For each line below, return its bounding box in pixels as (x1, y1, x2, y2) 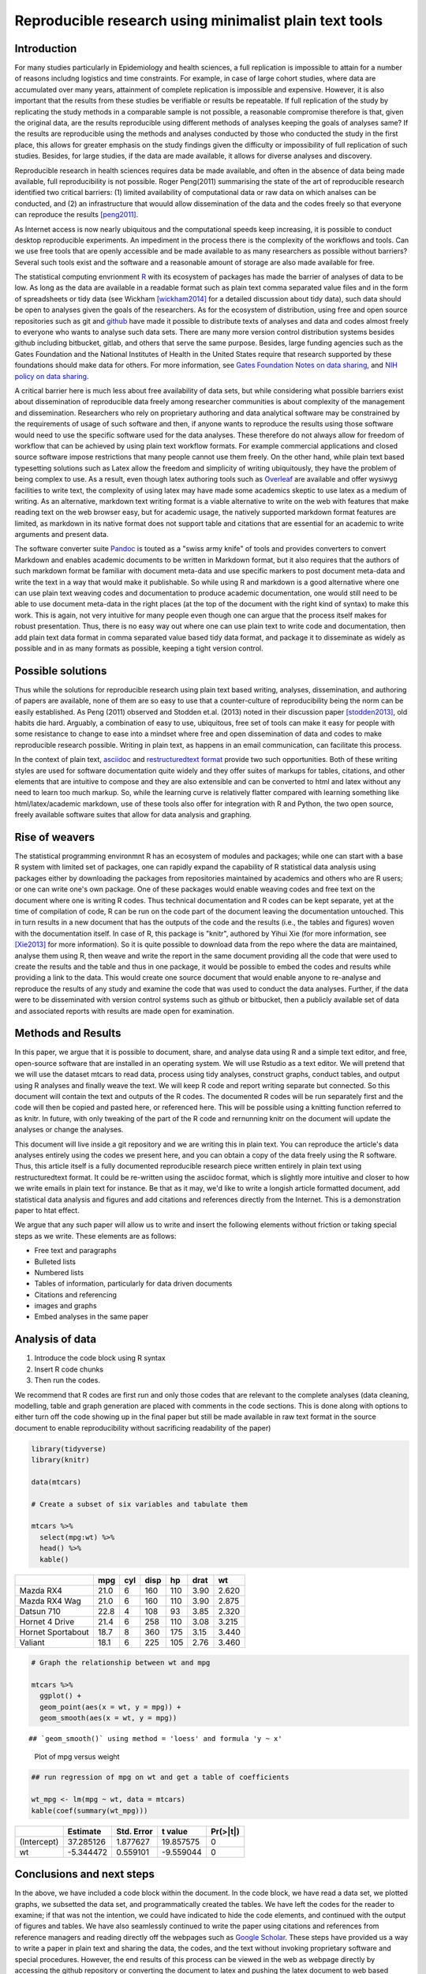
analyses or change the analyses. (14, 1125, 124, 1135)
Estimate (67, 1826, 102, 1837)
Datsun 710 (19, 1605, 61, 1616)
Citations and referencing (34, 1289, 118, 1299)
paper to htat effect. (14, 1205, 80, 1215)
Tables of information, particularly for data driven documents (34, 1279, 233, 1289)
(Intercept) (19, 1836, 59, 1847)
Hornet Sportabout (19, 1627, 90, 1638)
